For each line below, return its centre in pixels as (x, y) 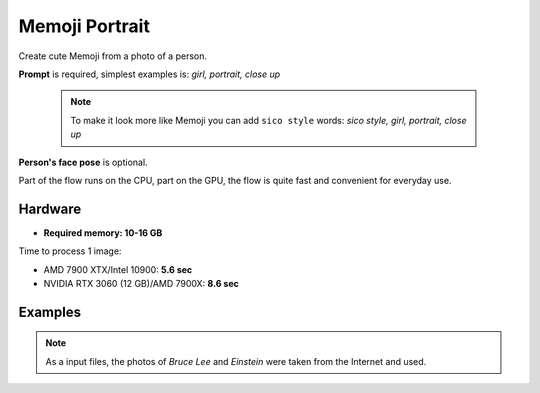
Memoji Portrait (84, 26)
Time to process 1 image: (70, 251)
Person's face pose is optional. (83, 162)
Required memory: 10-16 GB (103, 232)
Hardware (50, 208)
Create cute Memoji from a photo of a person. (113, 56)
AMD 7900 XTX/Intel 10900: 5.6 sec (118, 269)
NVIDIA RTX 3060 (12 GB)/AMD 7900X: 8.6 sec (141, 283)
